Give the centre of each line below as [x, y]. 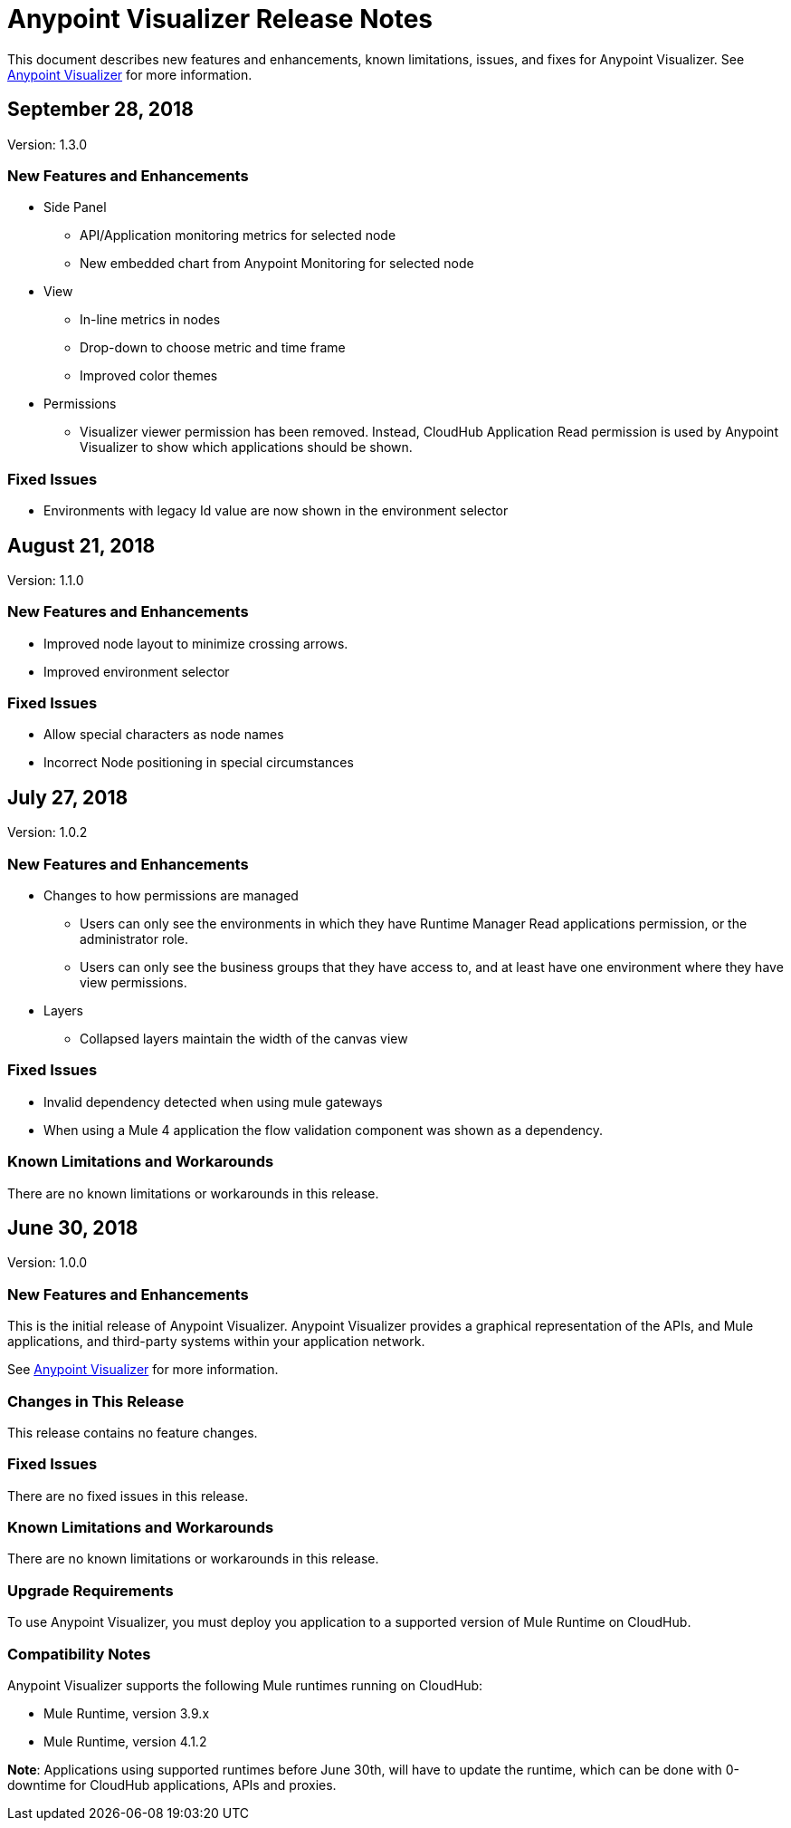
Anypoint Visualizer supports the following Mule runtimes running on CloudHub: [245, 1685]
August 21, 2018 [81, 545]
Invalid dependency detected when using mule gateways [213, 1102]
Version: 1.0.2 [48, 832]
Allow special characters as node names [164, 735]
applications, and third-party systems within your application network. [216, 1342]
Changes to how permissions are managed [171, 896]
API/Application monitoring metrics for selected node [238, 236]
